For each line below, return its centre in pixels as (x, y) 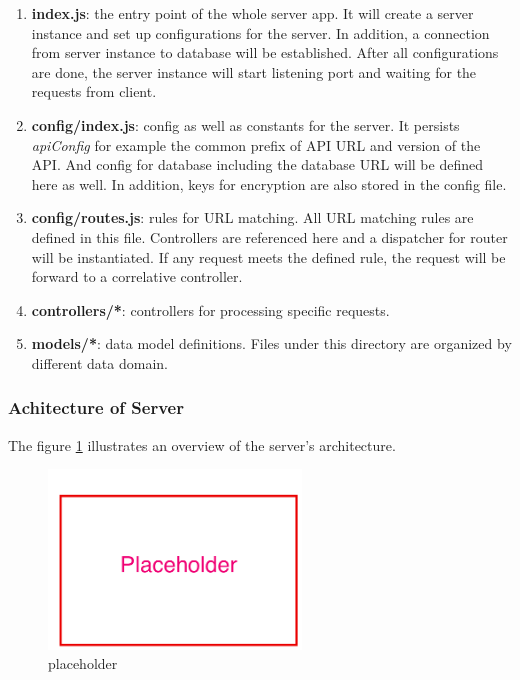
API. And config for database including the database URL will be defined (257, 164)
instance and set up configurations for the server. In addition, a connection (260, 32)
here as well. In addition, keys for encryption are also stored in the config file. (269, 183)
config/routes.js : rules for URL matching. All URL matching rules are (252, 217)
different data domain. (99, 362)
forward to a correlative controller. (137, 276)
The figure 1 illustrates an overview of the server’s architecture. (202, 444)
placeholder (83, 663)
